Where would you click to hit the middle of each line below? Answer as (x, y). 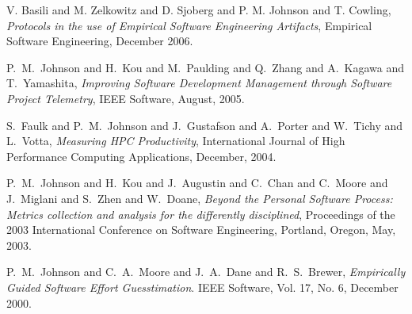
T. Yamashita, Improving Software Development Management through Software (199, 83)
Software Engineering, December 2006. (100, 41)
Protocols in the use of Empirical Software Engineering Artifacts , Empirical (189, 25)
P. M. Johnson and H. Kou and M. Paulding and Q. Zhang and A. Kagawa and (206, 67)
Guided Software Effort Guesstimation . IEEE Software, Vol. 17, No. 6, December (202, 287)
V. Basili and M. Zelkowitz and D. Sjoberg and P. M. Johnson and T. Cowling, (199, 10)
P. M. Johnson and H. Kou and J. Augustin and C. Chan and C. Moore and (197, 183)
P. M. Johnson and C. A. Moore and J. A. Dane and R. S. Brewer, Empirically (206, 272)
